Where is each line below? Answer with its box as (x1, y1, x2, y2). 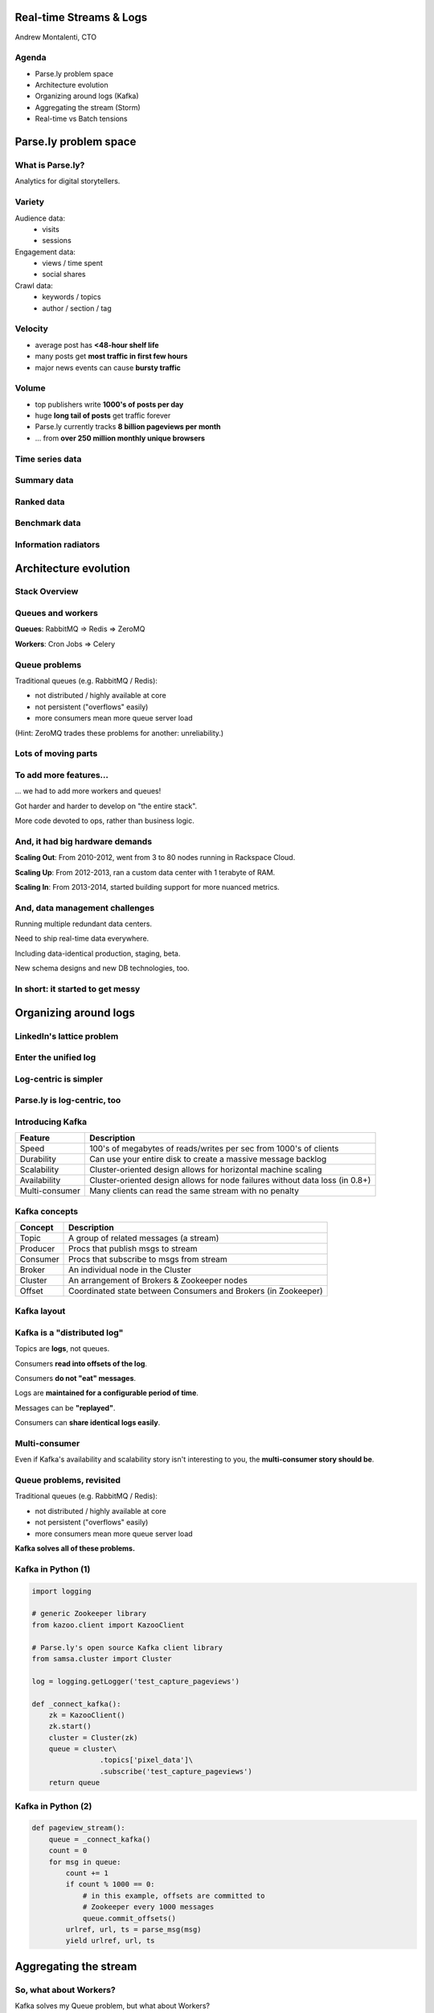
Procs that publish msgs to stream (68, 1242, 198, 1254)
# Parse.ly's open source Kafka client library (31, 1643, 223, 1652)
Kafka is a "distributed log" (14, 1327, 124, 1338)
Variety (14, 196, 44, 208)
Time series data (14, 453, 82, 465)
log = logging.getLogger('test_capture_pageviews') (31, 1676, 240, 1686)
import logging (31, 1586, 92, 1596)
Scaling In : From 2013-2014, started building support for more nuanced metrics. (14, 882, 280, 891)
